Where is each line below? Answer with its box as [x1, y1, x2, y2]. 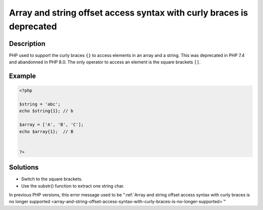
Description [9, 39, 46, 48]
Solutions [9, 163, 39, 172]
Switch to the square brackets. [21, 176, 83, 182]
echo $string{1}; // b [19, 108, 74, 114]
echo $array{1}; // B [19, 129, 74, 134]
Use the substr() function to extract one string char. [21, 183, 125, 189]
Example [9, 72, 36, 80]
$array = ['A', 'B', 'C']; [19, 122, 84, 128]
